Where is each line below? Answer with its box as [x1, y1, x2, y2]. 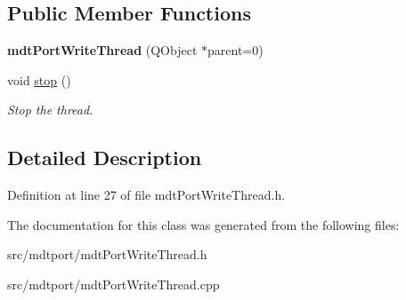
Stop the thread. [7, 100, 93, 119]
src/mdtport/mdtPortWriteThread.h [7, 245, 207, 264]
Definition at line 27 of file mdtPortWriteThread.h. [7, 186, 286, 204]
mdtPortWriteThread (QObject [7, 41, 198, 59]
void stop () [7, 70, 71, 89]
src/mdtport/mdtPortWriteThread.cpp [7, 274, 220, 293]
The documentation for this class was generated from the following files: [7, 215, 400, 233]
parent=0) [207, 41, 264, 59]
